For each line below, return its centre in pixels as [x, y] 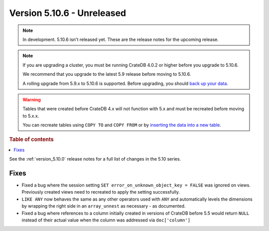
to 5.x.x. [31, 116]
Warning [32, 99]
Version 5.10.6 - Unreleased [68, 13]
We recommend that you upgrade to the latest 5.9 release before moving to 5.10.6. [107, 74]
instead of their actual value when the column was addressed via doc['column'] [106, 220]
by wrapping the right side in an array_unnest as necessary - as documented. [104, 206]
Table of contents [32, 140]
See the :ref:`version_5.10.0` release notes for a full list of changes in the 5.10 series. [95, 159]
